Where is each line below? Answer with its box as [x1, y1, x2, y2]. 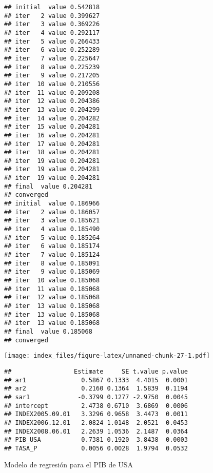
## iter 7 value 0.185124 [4, 251, 100, 259]
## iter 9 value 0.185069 [4, 268, 100, 276]
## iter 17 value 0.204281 [4, 140, 100, 148]
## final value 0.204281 [4, 182, 92, 190]
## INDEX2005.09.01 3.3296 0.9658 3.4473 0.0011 [4, 410, 188, 418]
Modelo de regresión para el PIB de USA [4, 459, 133, 470]
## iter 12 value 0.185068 [4, 294, 100, 301]
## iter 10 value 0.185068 [4, 277, 100, 284]
